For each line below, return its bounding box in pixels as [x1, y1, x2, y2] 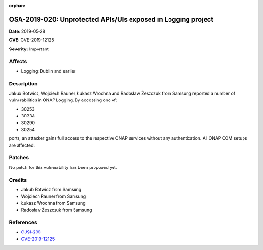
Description [9, 80, 38, 87]
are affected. [9, 142, 35, 148]
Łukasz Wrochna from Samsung [21, 200, 86, 206]
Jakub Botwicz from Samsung [21, 186, 82, 192]
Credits [9, 176, 27, 183]
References [9, 219, 37, 226]
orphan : [9, 3, 26, 8]
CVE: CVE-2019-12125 [9, 37, 55, 43]
